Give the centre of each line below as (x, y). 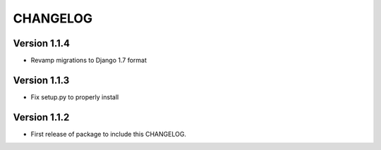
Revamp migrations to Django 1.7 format (89, 61)
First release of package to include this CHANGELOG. (109, 134)
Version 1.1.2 (41, 117)
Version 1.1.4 (42, 43)
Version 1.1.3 (41, 80)
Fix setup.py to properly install (75, 97)
